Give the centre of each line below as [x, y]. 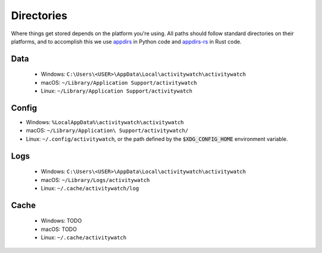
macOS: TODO [59, 229]
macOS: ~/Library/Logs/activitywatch [95, 180]
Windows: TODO [61, 221]
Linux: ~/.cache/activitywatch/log [90, 188]
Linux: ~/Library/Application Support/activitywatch [117, 91]
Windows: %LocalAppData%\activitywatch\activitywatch [105, 122]
